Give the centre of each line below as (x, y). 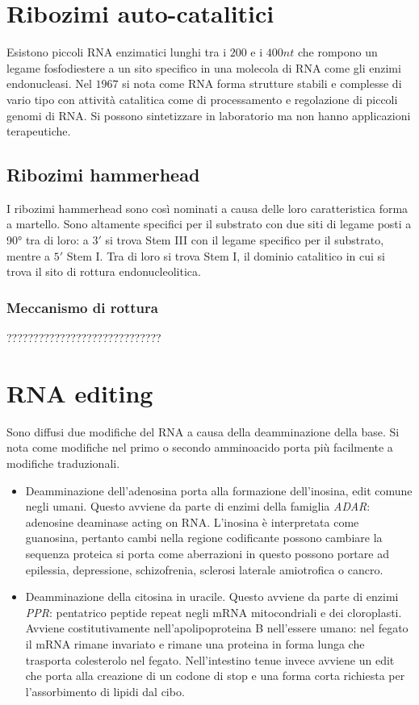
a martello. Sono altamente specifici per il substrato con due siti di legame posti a (209, 224)
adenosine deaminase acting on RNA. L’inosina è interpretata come (192, 521)
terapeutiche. (39, 131)
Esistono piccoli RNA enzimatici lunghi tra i (117, 52)
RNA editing (80, 392)
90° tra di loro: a (48, 240)
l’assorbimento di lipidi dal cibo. (105, 691)
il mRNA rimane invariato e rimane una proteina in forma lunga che (195, 643)
